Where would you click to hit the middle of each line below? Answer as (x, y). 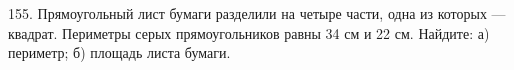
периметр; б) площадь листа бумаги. (119, 52)
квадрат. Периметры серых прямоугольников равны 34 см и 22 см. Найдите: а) (249, 32)
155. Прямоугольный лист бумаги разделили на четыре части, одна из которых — (257, 13)
